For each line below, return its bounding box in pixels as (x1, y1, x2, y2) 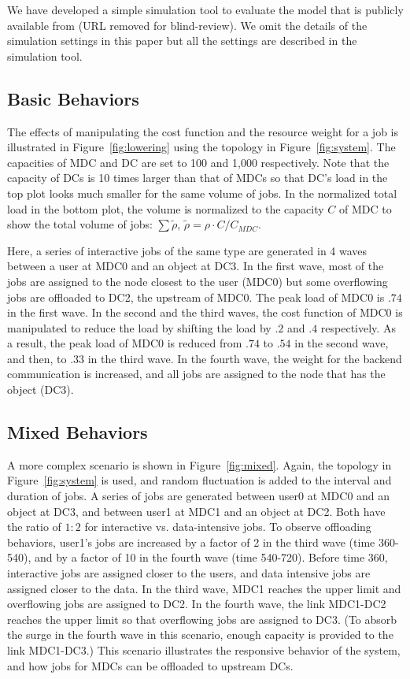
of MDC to (338, 200, 392, 217)
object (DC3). (7, 381, 74, 398)
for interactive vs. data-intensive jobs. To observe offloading (84, 518, 371, 535)
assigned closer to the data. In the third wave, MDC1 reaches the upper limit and (7, 580, 401, 596)
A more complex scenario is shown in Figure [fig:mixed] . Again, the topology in (7, 456, 392, 473)
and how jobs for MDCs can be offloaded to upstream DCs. (7, 657, 294, 673)
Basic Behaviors (7, 86, 139, 110)
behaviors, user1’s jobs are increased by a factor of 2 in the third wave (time (7, 533, 375, 550)
